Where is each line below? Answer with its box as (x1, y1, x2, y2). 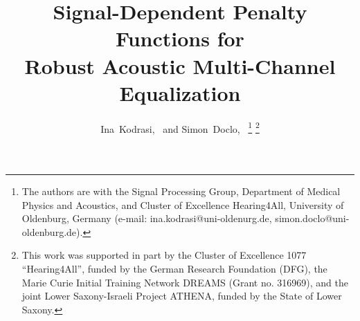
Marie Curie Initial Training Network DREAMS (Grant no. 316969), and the (21, 275, 348, 289)
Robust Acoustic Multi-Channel (24, 51, 336, 80)
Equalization (119, 78, 241, 107)
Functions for (116, 24, 244, 53)
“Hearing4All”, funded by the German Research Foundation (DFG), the (21, 261, 327, 275)
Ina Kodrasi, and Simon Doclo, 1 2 (100, 119, 260, 136)
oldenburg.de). (21, 224, 83, 239)
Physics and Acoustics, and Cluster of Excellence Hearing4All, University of (21, 197, 344, 212)
